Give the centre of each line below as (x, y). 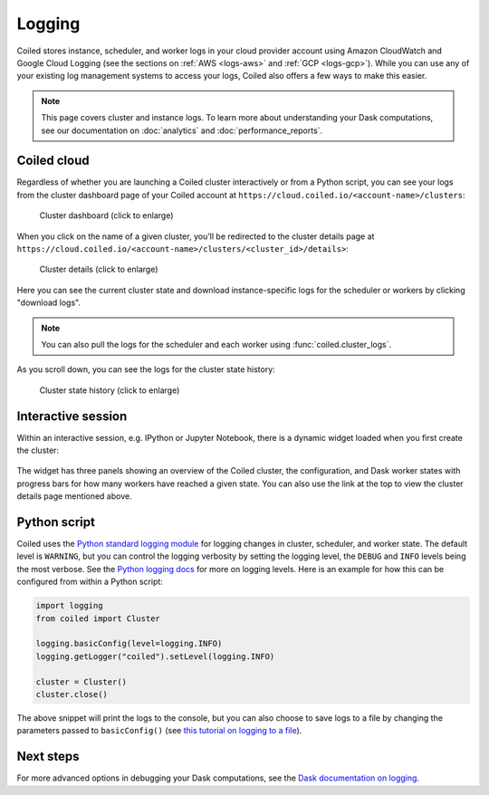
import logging (69, 606)
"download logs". (49, 302)
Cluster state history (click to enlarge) (110, 390)
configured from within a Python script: (90, 582)
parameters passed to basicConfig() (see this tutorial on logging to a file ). (159, 731)
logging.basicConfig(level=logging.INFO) (129, 644)
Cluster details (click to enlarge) (99, 269)
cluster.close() (72, 694)
